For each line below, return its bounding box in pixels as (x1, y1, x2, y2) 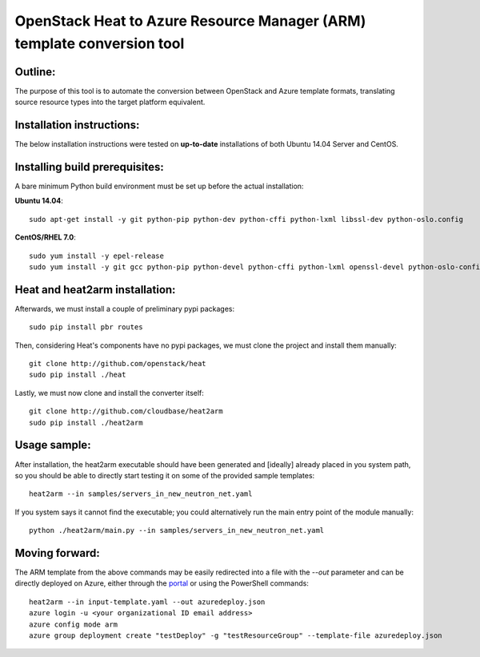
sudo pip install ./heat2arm (29, 417, 143, 427)
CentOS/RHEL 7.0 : (14, 232, 76, 242)
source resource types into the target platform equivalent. (14, 97, 206, 107)
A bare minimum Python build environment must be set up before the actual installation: (14, 181, 304, 191)
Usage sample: (14, 438, 91, 452)
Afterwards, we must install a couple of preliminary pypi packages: (14, 304, 235, 313)
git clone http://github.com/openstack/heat (29, 359, 207, 369)
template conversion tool (14, 34, 185, 52)
